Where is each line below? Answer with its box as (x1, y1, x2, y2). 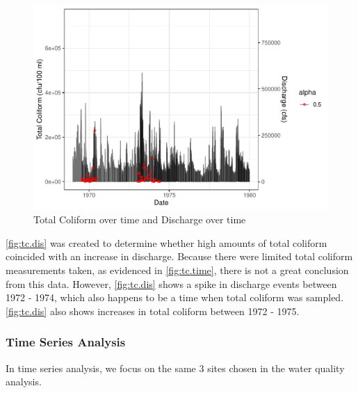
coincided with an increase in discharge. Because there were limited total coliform (6, 249, 353, 264)
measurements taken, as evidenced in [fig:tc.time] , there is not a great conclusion (6, 262, 349, 277)
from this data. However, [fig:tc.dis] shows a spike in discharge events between (6, 276, 337, 291)
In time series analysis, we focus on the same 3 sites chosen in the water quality (6, 360, 345, 375)
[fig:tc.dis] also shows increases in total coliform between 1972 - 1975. (6, 303, 300, 318)
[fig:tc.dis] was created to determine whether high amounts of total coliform (6, 235, 327, 250)
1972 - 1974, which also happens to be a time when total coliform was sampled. (6, 290, 344, 305)
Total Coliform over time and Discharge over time (33, 212, 246, 227)
